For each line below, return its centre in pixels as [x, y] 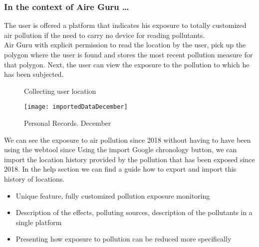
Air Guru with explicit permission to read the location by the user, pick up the [125, 45]
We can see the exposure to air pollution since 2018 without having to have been [128, 139]
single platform [39, 222]
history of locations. [34, 179]
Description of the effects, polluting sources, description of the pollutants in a [134, 212]
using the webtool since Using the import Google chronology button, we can [121, 149]
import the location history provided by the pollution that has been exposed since [129, 159]
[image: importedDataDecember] [76, 107]
